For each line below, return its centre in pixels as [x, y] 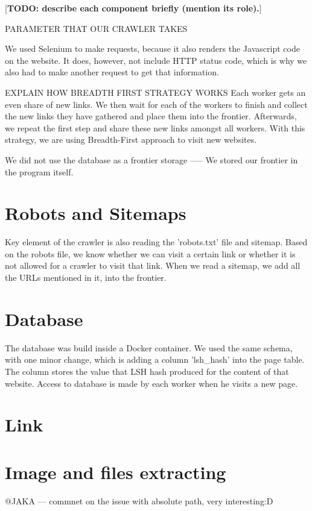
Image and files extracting [116, 472]
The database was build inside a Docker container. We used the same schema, [149, 347]
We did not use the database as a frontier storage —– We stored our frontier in [151, 159]
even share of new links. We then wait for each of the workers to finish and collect [156, 104]
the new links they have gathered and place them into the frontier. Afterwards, [151, 116]
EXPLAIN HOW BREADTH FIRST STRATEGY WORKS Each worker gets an [155, 92]
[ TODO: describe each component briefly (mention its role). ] [133, 8]
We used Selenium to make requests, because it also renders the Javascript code [152, 49]
